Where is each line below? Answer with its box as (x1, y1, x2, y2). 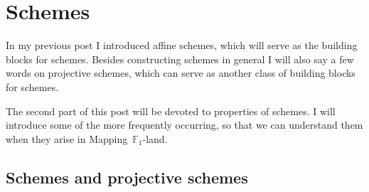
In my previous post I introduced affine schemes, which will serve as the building (6, 38, 358, 53)
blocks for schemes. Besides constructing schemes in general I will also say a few (6, 51, 354, 66)
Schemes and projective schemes (6, 166, 248, 188)
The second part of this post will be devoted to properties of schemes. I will (6, 103, 336, 118)
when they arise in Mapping (6, 131, 128, 146)
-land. (142, 131, 168, 146)
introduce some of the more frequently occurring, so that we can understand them (6, 117, 363, 132)
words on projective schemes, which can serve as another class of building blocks (6, 65, 355, 80)
